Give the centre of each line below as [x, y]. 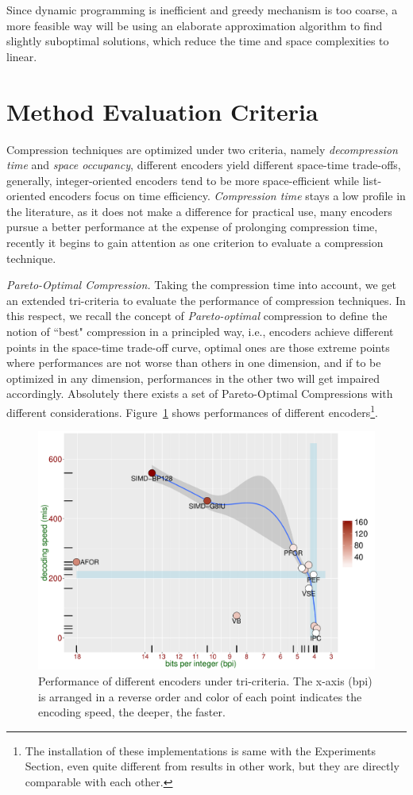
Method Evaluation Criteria [162, 111]
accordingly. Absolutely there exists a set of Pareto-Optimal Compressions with [200, 394]
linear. [22, 56]
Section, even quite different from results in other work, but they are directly [212, 766]
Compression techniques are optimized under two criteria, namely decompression [202, 149]
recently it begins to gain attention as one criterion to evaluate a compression [195, 243]
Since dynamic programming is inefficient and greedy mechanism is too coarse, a [202, 10]
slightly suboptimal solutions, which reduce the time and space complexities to [198, 41]
